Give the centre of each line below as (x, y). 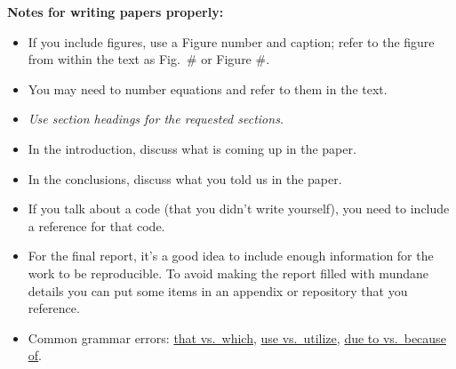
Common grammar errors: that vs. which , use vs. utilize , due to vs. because (237, 337)
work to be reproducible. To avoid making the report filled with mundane (228, 273)
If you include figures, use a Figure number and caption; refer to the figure (231, 41)
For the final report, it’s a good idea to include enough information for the (231, 256)
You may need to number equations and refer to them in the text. (208, 88)
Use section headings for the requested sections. (156, 119)
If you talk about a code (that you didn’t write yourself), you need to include (239, 209)
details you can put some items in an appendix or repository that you (218, 290)
